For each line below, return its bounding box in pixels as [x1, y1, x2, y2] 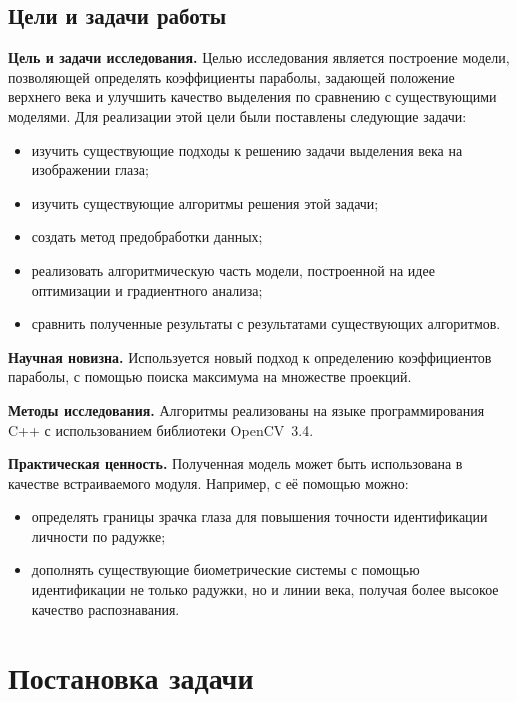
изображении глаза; [31, 159, 149, 180]
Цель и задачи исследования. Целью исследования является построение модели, [8, 47, 510, 68]
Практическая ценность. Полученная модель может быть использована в [8, 453, 463, 474]
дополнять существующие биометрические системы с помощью [31, 559, 420, 580]
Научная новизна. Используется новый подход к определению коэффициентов [8, 346, 492, 367]
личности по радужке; [31, 525, 166, 546]
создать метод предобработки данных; [31, 226, 263, 247]
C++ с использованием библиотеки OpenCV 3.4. [8, 419, 314, 440]
